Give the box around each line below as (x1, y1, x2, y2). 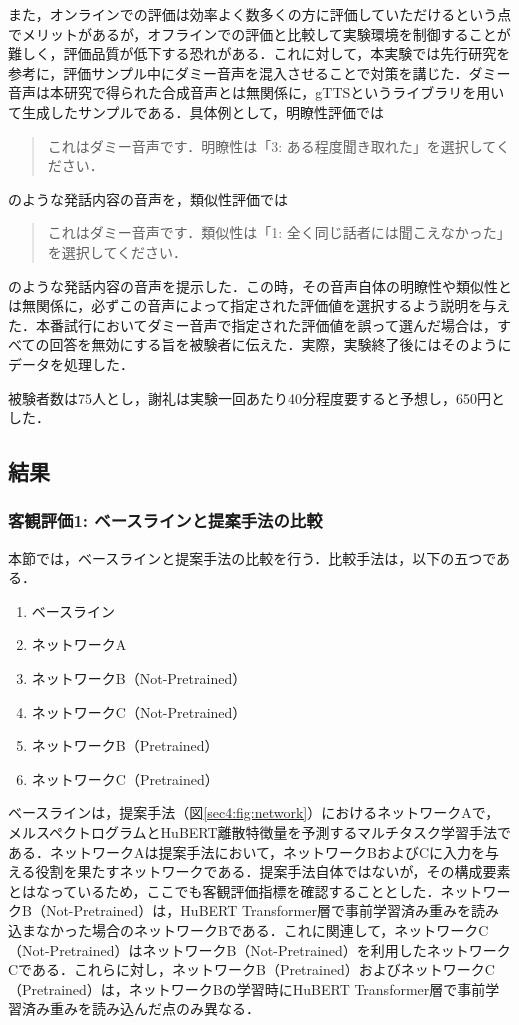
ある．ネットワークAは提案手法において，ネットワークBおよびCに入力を (8, 841, 486, 862)
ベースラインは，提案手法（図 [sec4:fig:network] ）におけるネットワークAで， (8, 802, 500, 823)
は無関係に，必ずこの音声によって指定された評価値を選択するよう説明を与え (8, 295, 511, 316)
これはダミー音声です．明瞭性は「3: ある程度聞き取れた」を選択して (47, 135, 496, 156)
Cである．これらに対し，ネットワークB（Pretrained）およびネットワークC (8, 959, 495, 980)
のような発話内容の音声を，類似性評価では (8, 188, 288, 209)
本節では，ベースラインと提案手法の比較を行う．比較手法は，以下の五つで (8, 547, 497, 568)
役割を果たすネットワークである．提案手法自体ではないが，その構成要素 (35, 861, 511, 882)
